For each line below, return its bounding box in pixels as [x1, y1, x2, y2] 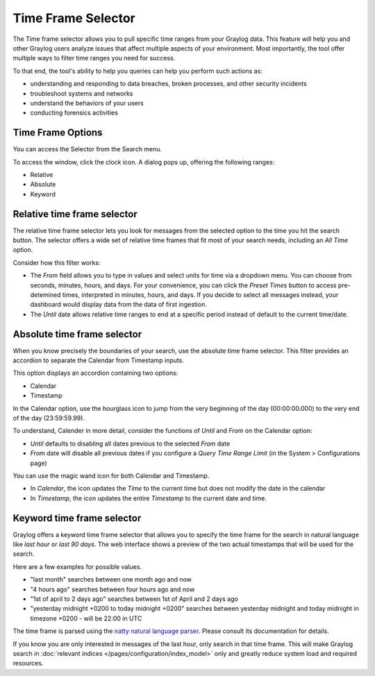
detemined [30, 291, 61, 298]
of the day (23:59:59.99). [12, 414, 85, 423]
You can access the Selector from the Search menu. [12, 145, 162, 153]
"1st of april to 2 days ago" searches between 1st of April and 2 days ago [30, 595, 239, 603]
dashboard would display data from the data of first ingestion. [30, 301, 208, 309]
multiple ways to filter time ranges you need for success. [12, 54, 176, 62]
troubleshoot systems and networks [30, 89, 133, 97]
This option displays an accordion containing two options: [12, 369, 178, 378]
